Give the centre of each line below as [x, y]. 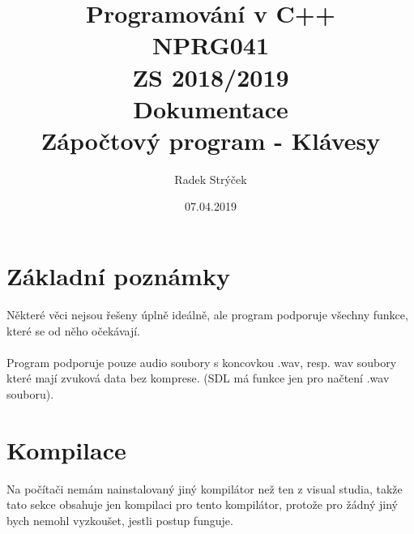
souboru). [30, 393]
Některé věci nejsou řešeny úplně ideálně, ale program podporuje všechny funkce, [207, 314]
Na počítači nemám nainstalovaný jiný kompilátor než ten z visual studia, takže [205, 488]
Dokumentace [211, 108]
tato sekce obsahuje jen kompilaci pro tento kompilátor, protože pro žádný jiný [202, 504]
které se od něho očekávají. [73, 330]
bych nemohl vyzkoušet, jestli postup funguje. [120, 520]
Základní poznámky [118, 276]
